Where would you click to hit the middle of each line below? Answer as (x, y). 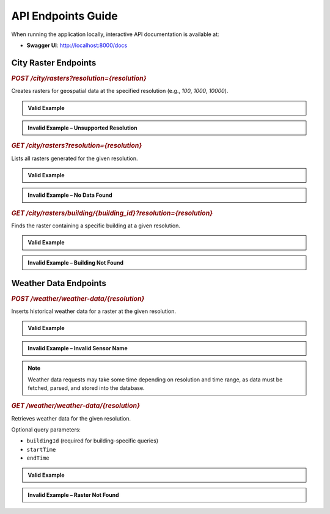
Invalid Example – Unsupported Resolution (82, 128)
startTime (41, 450)
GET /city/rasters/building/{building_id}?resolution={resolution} (112, 213)
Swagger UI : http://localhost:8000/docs (77, 45)
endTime (38, 458)
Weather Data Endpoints (59, 283)
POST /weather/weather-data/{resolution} (78, 298)
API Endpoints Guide (65, 16)
